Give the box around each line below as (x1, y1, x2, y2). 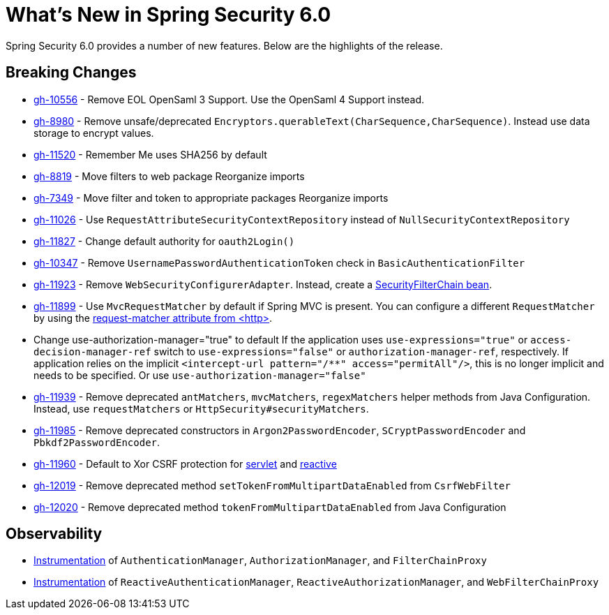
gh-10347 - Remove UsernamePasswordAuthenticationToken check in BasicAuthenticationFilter (33, 256, 525, 269)
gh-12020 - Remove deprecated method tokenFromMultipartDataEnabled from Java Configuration (33, 501, 506, 513)
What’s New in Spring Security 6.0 (6, 3, 331, 27)
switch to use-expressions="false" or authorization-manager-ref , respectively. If (153, 345, 569, 357)
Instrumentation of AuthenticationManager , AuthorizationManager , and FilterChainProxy (33, 554, 487, 567)
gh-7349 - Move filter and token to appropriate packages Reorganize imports (33, 191, 389, 204)
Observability (6, 525, 103, 543)
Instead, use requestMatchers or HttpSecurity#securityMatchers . (33, 402, 369, 415)
